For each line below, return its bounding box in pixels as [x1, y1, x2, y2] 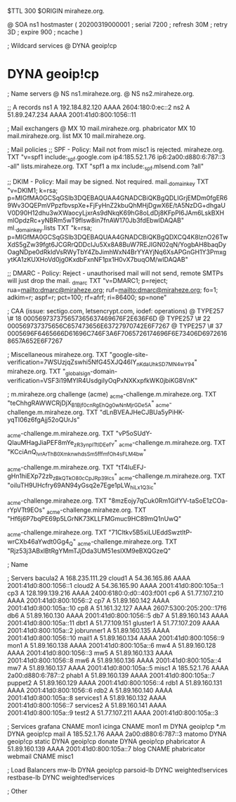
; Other [7, 787, 28, 796]
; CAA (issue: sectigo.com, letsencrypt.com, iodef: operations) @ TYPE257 [7, 306, 224, 315]
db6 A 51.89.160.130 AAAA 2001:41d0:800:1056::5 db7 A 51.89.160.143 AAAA [7, 611, 229, 620]
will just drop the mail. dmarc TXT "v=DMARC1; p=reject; [7, 277, 169, 287]
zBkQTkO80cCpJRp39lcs [52, 475, 114, 482]
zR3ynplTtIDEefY [73, 441, 114, 449]
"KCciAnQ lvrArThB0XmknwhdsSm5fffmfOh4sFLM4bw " [7, 447, 147, 458]
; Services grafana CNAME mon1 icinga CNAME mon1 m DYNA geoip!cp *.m [7, 722, 226, 731]
